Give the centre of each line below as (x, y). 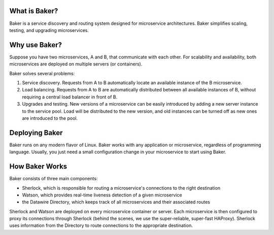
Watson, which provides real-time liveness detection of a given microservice (102, 195)
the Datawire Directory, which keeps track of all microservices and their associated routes (116, 202)
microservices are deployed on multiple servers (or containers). (76, 64)
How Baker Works (38, 167)
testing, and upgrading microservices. (49, 30)
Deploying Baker (36, 133)
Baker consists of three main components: (54, 179)
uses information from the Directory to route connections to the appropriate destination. (101, 225)
